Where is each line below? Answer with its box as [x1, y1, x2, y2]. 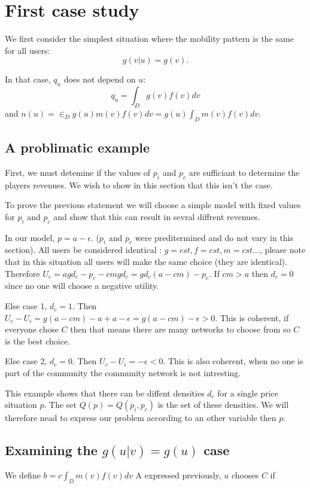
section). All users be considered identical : [5, 243, 162, 256]
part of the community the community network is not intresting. [5, 367, 241, 379]
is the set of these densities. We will [157, 398, 289, 411]
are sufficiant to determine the [189, 166, 300, 178]
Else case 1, [5, 300, 47, 312]
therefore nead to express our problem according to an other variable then [5, 411, 276, 424]
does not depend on [63, 73, 136, 86]
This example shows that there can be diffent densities [5, 386, 205, 399]
